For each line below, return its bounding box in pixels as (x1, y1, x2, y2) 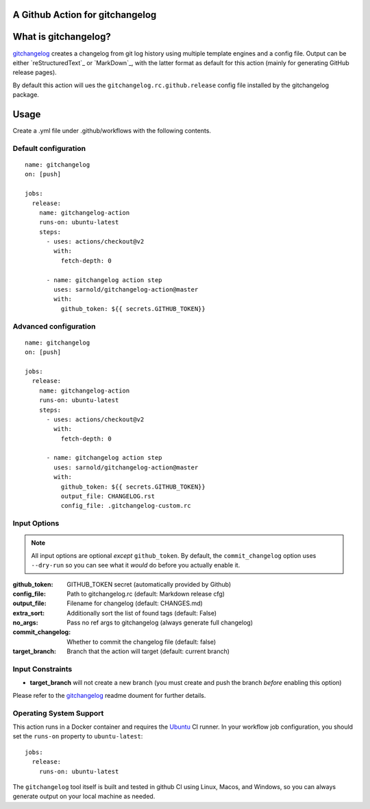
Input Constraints (12, 664, 73, 674)
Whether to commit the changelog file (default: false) (66, 637, 217, 646)
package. (12, 91, 39, 99)
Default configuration (12, 143, 86, 153)
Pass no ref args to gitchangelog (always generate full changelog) (66, 618, 254, 627)
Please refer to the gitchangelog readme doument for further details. (12, 691, 206, 699)
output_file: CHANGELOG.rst (60, 493, 156, 500)
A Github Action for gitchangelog (12, 9, 157, 21)
